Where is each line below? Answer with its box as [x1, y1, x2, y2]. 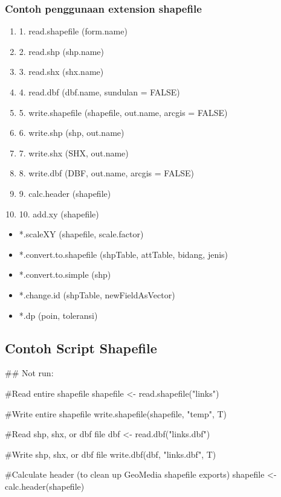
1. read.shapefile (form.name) [19, 25, 128, 37]
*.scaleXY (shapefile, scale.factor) [19, 228, 144, 240]
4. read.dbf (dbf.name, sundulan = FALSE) [19, 86, 180, 98]
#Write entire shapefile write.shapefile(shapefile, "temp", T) [5, 407, 227, 420]
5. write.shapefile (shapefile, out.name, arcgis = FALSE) [19, 106, 228, 118]
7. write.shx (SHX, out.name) [19, 146, 129, 159]
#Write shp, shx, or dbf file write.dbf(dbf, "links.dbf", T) [5, 447, 216, 460]
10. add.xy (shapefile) [19, 207, 99, 220]
